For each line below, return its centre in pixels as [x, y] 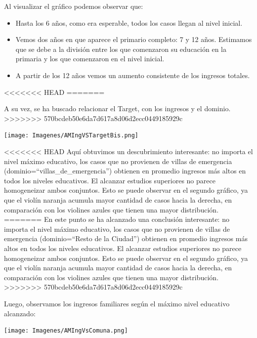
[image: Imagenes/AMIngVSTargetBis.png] [71, 136]
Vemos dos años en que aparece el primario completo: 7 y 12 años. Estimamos [134, 39]
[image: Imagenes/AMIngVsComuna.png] [66, 331]
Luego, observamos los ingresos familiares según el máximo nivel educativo [117, 303]
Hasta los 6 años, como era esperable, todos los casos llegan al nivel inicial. [129, 22]
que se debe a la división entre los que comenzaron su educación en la [121, 49]
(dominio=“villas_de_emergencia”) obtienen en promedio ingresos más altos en [125, 171]
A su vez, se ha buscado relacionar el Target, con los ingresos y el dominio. [117, 108]
